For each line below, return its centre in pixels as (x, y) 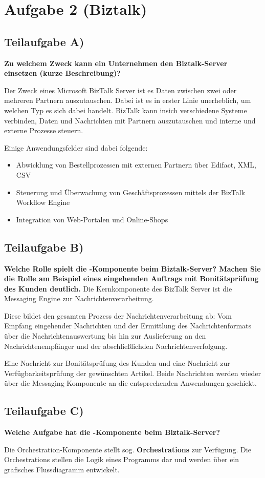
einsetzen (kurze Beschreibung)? (62, 73)
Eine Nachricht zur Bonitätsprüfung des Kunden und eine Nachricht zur (117, 363)
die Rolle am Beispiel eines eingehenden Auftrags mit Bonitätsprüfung (131, 278)
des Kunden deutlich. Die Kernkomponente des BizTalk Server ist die (118, 288)
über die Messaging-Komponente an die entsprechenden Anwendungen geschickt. (130, 383)
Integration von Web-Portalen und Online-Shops (92, 219)
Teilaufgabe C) (44, 411)
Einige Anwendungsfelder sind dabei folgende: (76, 147)
